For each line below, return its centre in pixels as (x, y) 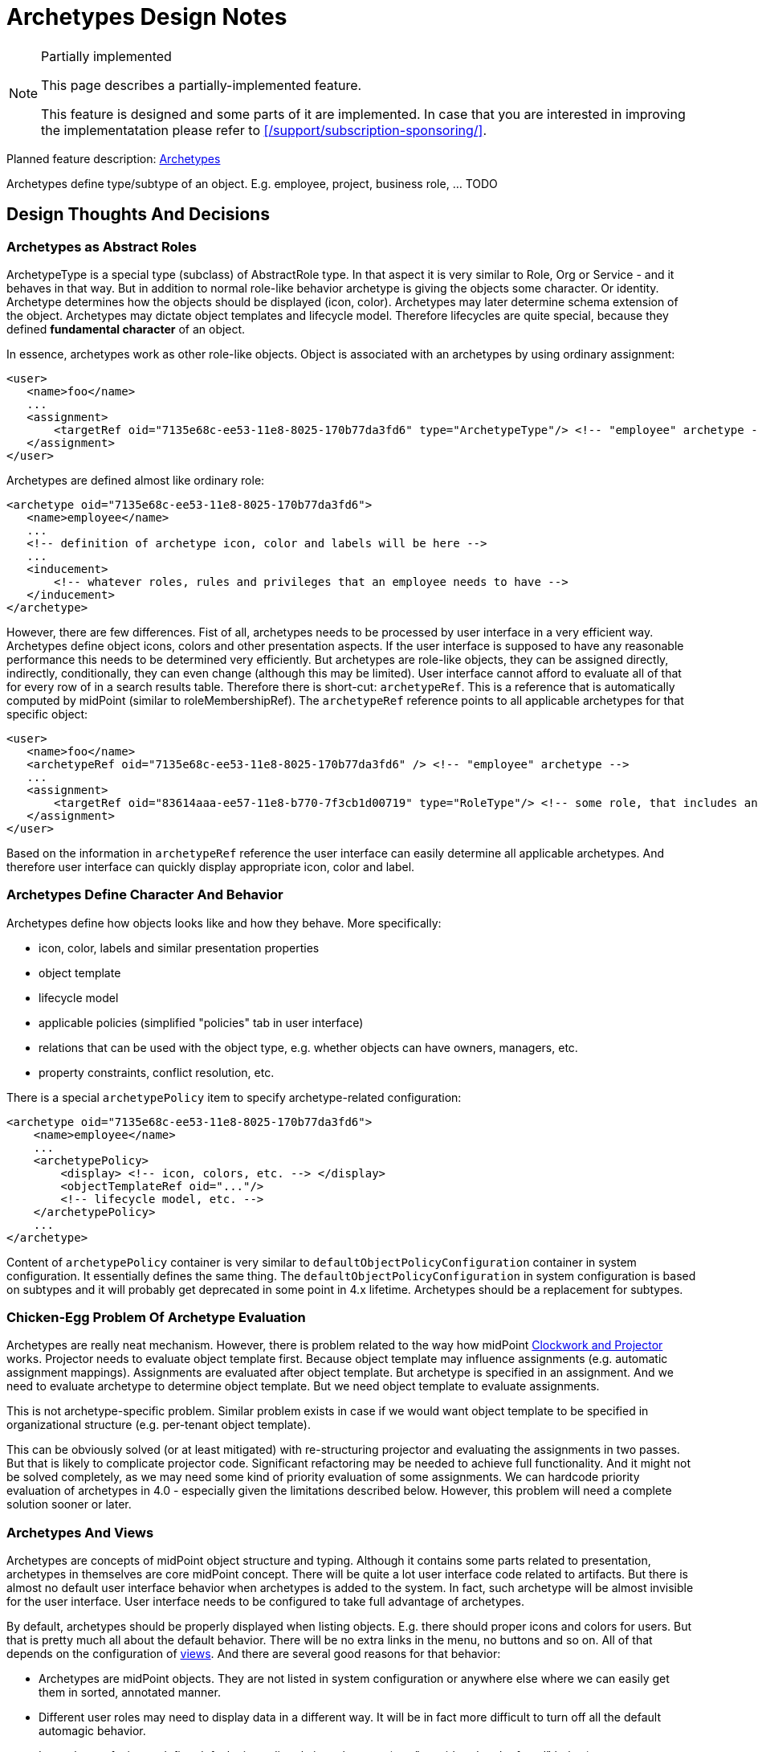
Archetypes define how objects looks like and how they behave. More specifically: (224, 923)
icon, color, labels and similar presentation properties (179, 948)
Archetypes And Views (80, 1532)
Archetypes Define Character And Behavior (145, 895)
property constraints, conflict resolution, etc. (157, 1072)
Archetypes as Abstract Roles (102, 246)
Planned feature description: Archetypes (114, 158)
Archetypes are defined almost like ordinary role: (136, 480)
